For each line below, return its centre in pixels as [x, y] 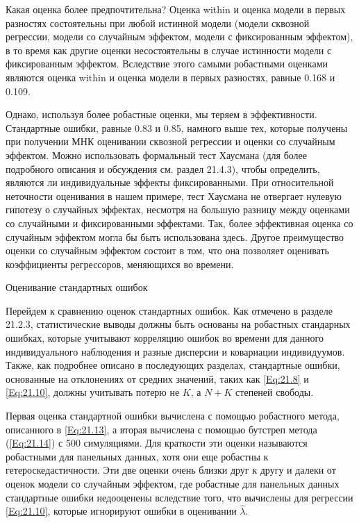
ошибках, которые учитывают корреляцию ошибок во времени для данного [165, 338]
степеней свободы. [275, 392]
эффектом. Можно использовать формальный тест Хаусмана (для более [156, 155]
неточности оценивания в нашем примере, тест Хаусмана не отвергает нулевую [174, 196]
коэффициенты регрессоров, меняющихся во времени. [120, 264]
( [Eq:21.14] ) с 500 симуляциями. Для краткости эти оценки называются [157, 443]
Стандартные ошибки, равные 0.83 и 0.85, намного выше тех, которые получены [177, 127]
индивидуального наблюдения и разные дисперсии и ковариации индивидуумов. [175, 351]
